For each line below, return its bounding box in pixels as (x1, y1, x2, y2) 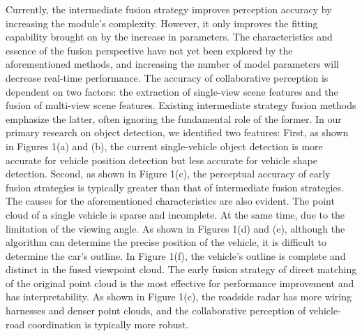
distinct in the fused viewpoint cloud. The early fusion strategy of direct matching (6, 262, 357, 277)
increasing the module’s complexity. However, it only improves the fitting (6, 15, 318, 30)
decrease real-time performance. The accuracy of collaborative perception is (6, 70, 329, 85)
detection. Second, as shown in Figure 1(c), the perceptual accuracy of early (6, 166, 331, 181)
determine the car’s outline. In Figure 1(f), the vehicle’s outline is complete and (6, 248, 346, 263)
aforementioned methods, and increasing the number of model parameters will (6, 57, 339, 71)
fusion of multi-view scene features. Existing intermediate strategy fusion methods (6, 98, 356, 112)
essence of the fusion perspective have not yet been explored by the (6, 43, 293, 57)
